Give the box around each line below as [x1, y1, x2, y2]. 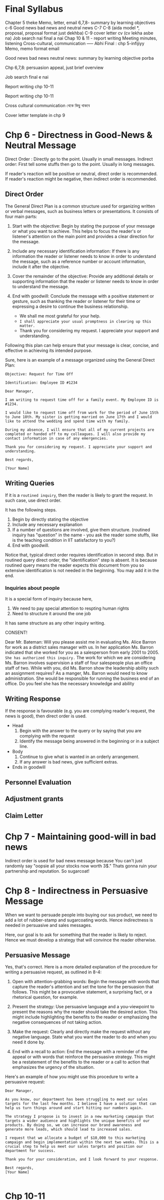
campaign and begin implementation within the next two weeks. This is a [5, 1140, 159, 1145]
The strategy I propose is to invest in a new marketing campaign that [5, 1114, 154, 1119]
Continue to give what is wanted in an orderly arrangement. [19, 754, 140, 760]
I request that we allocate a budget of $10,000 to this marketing [5, 1135, 146, 1141]
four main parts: [5, 213, 38, 219]
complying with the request [19, 733, 75, 738]
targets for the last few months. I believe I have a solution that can [5, 1101, 157, 1107]
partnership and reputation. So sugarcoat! [5, 868, 90, 874]
